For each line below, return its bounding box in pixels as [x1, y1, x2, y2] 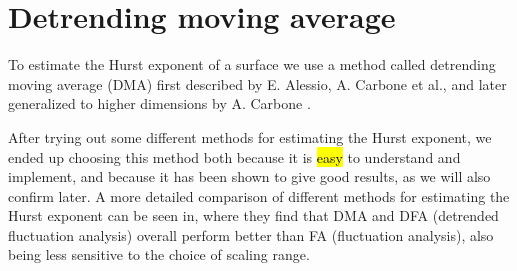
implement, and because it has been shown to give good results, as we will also [8, 166, 491, 187]
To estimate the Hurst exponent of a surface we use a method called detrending [8, 54, 496, 75]
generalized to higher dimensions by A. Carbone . [8, 93, 311, 114]
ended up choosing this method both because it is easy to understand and [8, 146, 461, 167]
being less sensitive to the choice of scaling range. [8, 244, 310, 265]
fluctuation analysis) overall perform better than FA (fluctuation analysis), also [8, 224, 494, 245]
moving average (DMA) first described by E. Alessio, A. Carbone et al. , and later [8, 73, 507, 94]
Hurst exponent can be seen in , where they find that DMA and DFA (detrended [8, 205, 499, 226]
